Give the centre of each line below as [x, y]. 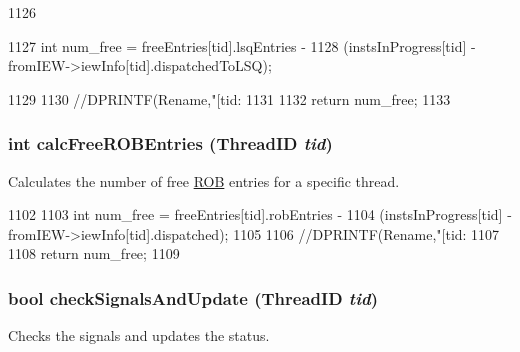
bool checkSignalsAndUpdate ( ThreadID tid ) [193, 297]
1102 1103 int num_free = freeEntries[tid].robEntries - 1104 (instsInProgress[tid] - [260, 214]
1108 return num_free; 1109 [94, 253]
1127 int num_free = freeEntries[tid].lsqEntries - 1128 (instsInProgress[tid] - [242, 45]
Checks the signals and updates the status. [139, 335]
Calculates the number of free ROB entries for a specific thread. [204, 180]
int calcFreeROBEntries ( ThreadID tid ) [170, 143]
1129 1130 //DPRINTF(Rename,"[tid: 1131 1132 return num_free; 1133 [229, 98]
